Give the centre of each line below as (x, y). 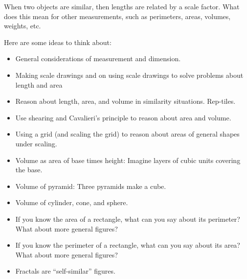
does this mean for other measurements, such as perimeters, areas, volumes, (117, 16)
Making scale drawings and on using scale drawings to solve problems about (129, 75)
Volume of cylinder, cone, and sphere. (72, 202)
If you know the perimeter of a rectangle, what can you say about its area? (128, 245)
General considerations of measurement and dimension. (98, 58)
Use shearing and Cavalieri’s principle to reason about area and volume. (123, 117)
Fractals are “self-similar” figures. (65, 271)
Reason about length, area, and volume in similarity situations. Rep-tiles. (125, 101)
